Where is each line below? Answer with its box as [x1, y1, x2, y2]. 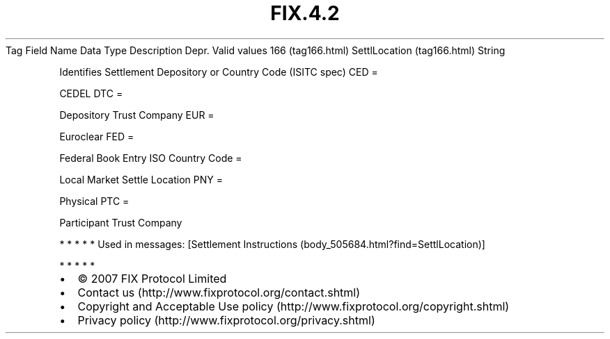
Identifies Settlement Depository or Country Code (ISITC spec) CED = [59, 65, 378, 78]
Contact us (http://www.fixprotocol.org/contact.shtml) [77, 285, 361, 299]
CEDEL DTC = [59, 87, 123, 99]
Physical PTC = [59, 195, 130, 207]
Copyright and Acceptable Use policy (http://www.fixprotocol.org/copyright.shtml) [77, 299, 510, 313]
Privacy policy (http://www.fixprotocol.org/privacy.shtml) [77, 313, 375, 327]
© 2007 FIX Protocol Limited [77, 271, 227, 286]
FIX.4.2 [270, 1, 340, 25]
